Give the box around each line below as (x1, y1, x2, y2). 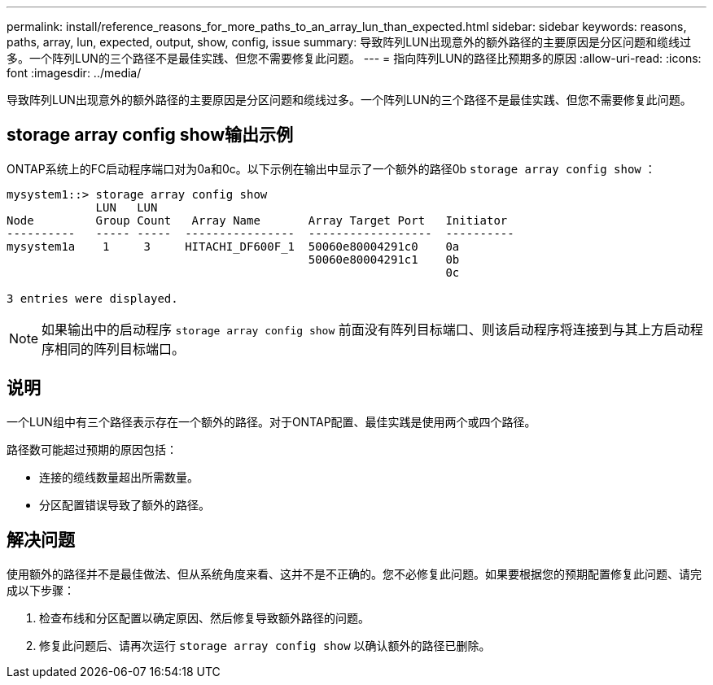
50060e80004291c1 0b (308, 252, 460, 266)
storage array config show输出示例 (7, 124, 293, 146)
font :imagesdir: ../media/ (7, 66, 142, 80)
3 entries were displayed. (7, 291, 178, 305)
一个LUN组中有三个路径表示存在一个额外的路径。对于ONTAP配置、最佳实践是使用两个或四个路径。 (7, 414, 536, 429)
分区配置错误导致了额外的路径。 (39, 497, 210, 512)
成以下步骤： (7, 582, 75, 597)
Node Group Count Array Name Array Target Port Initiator (7, 213, 508, 227)
